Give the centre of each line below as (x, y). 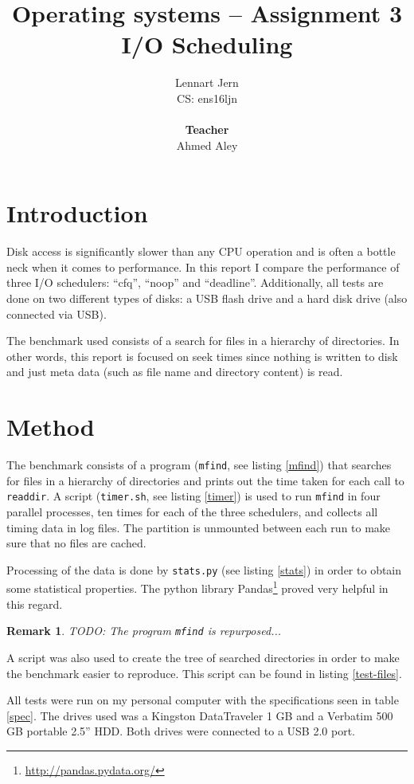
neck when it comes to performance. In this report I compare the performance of (203, 267)
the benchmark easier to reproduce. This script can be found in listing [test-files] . (204, 673)
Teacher (207, 129)
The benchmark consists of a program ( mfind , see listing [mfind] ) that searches (199, 465)
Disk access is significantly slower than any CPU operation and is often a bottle (201, 251)
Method (51, 427)
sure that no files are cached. (76, 543)
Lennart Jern (207, 82)
